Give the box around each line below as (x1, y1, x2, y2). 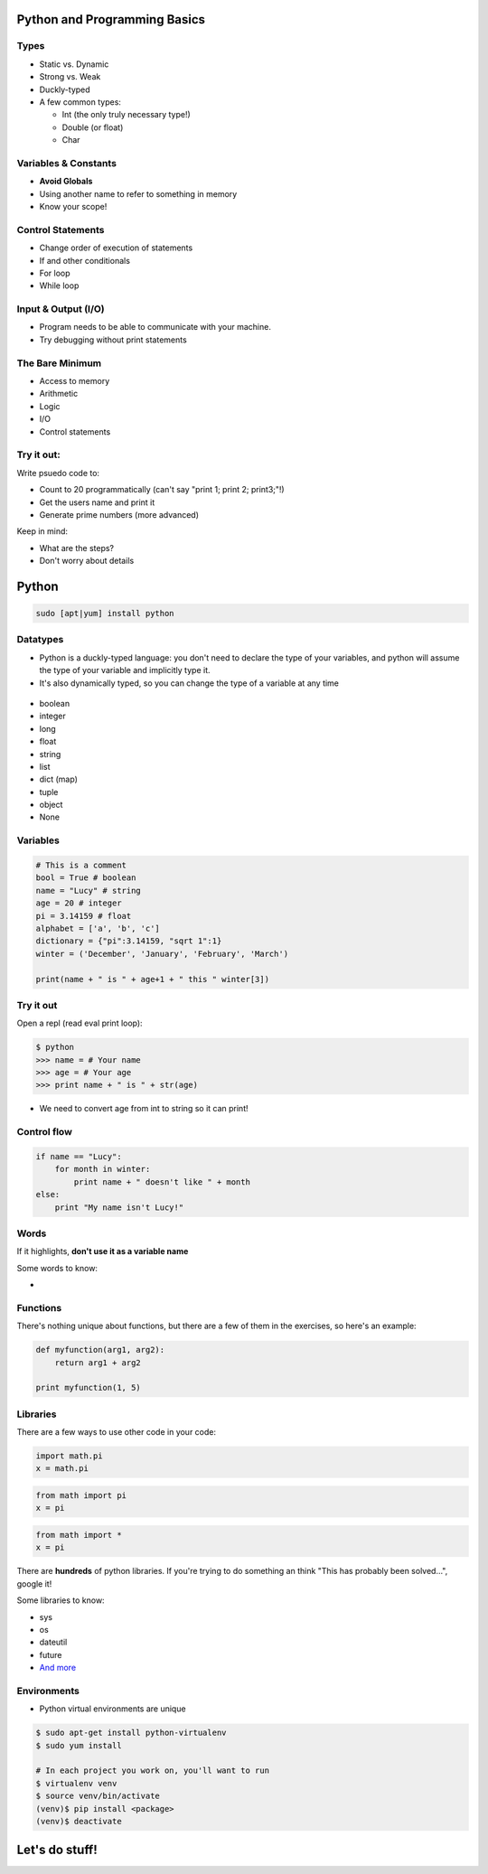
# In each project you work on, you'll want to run (35, 1766, 270, 1776)
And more (39, 1663, 77, 1673)
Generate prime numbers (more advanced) (39, 509, 199, 520)
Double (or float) (61, 122, 124, 133)
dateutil (39, 1636, 68, 1648)
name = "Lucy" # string (35, 885, 142, 895)
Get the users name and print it (39, 497, 155, 508)
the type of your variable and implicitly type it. (39, 665, 211, 676)
